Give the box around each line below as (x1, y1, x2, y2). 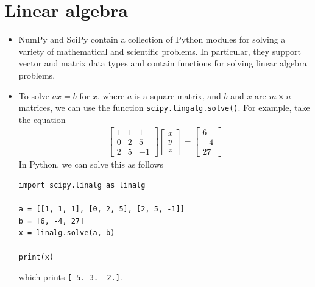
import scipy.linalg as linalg (18, 181, 146, 190)
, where (97, 89, 125, 102)
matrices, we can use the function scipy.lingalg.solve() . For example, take (18, 101, 310, 114)
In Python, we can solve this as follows (18, 158, 164, 171)
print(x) (18, 252, 54, 261)
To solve (18, 89, 50, 102)
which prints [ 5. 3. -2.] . (18, 271, 122, 283)
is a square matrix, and (135, 89, 221, 102)
